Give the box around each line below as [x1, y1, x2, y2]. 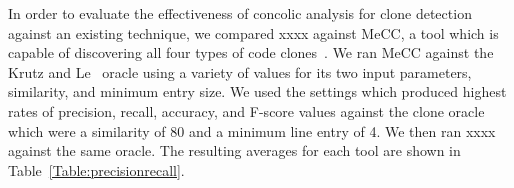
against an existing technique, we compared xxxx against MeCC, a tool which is [8, 22, 499, 43]
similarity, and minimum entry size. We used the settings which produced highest [8, 81, 507, 102]
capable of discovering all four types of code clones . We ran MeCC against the [8, 42, 494, 63]
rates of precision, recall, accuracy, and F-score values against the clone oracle [8, 100, 485, 121]
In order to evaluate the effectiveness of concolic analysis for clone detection [8, 3, 472, 23]
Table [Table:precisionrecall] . [8, 159, 185, 180]
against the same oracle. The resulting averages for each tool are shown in [8, 140, 461, 161]
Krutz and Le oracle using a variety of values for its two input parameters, [8, 61, 472, 82]
